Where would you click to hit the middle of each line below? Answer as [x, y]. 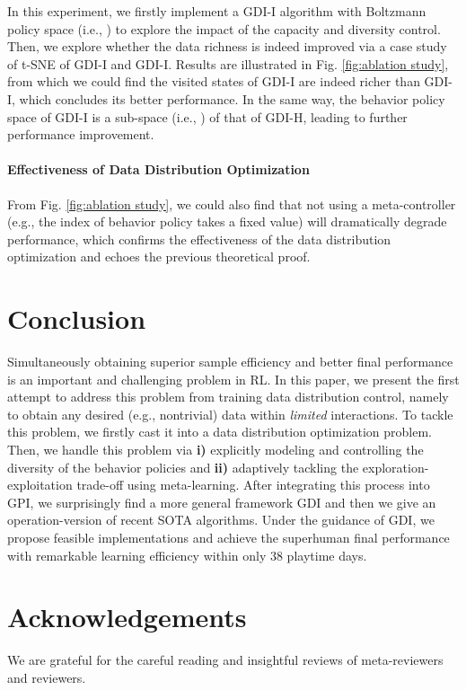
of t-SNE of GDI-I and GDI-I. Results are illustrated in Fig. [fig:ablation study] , [228, 63]
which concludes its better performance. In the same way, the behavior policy [232, 98]
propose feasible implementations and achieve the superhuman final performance [229, 537]
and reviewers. [47, 677]
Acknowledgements [127, 617]
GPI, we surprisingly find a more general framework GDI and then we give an [222, 502]
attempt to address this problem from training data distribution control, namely [228, 397]
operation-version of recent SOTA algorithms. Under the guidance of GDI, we [221, 520]
